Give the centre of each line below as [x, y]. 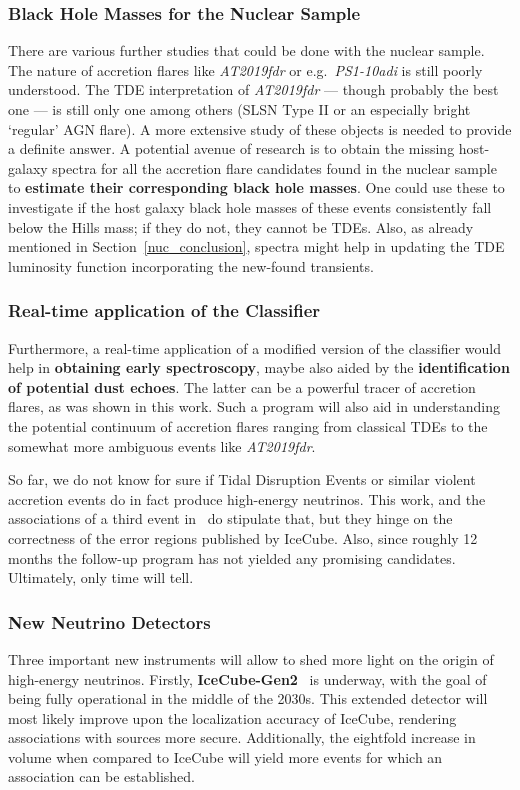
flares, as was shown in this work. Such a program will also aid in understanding [254, 406]
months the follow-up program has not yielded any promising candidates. [232, 557]
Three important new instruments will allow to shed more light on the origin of [251, 658]
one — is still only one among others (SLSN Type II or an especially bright [239, 109]
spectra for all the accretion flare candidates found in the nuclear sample [274, 167]
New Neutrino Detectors [109, 621]
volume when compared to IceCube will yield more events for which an [225, 756]
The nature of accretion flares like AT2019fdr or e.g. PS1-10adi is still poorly [245, 69]
